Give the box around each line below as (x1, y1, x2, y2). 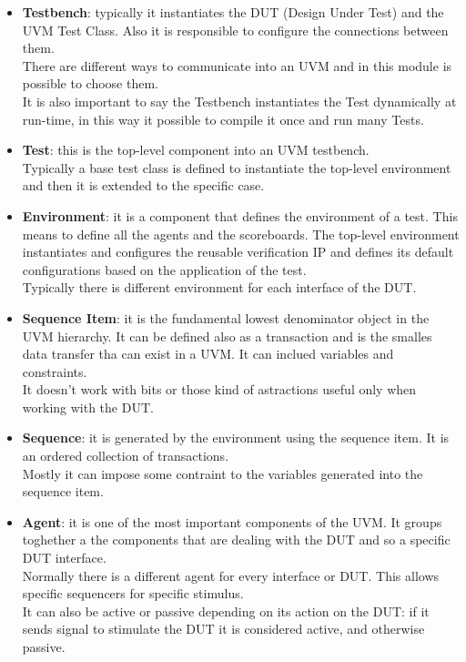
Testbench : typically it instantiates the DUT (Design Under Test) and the (22, 3, 444, 21)
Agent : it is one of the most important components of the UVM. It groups (22, 512, 442, 531)
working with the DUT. (22, 397, 154, 416)
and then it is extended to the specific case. (22, 176, 265, 195)
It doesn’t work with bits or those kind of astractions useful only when (22, 380, 417, 399)
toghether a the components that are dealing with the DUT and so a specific (22, 530, 451, 549)
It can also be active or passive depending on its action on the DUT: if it (22, 601, 430, 620)
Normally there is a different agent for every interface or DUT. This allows (22, 565, 440, 585)
